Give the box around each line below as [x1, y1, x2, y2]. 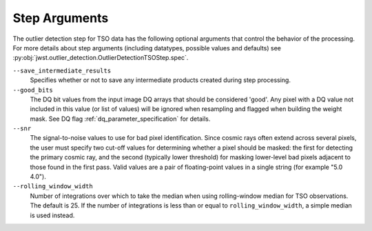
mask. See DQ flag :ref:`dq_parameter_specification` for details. [30, 114, 211, 123]
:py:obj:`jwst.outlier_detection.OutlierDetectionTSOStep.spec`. [12, 54, 189, 62]
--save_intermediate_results [12, 66, 112, 74]
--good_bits [12, 86, 53, 94]
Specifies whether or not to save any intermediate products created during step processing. [30, 76, 291, 84]
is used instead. [30, 211, 75, 219]
